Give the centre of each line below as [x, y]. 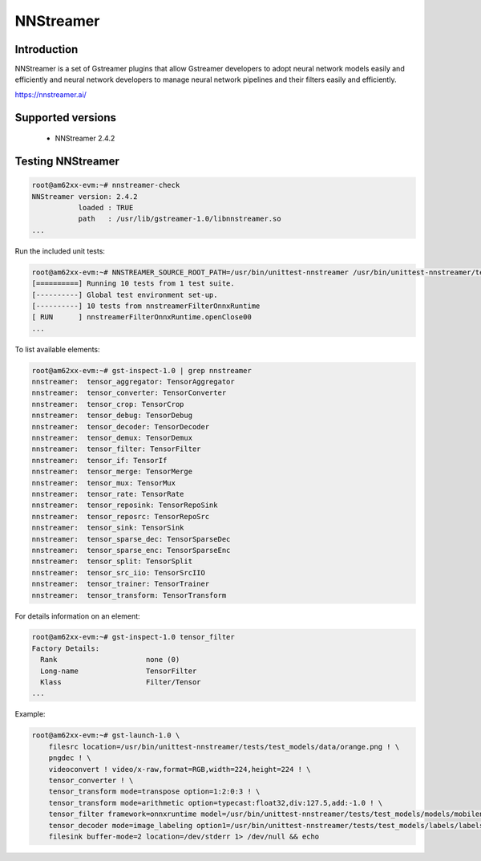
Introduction [46, 49]
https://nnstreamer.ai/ [51, 94]
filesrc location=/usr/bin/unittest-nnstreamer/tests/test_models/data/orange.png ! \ [224, 747]
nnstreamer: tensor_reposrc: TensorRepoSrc [121, 516]
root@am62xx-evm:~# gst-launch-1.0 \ [106, 735]
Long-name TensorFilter [119, 671]
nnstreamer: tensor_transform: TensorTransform [129, 595]
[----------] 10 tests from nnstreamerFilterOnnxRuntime [146, 306]
